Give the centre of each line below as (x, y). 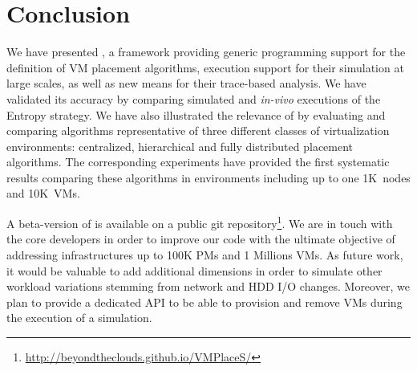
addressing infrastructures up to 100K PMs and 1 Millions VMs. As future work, (205, 254)
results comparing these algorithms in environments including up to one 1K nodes (208, 177)
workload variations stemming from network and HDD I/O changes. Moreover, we (208, 286)
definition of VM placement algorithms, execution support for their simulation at (205, 67)
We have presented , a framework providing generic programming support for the (206, 52)
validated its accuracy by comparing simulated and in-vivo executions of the (194, 98)
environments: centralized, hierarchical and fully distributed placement (180, 146)
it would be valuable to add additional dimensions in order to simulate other (194, 270)
